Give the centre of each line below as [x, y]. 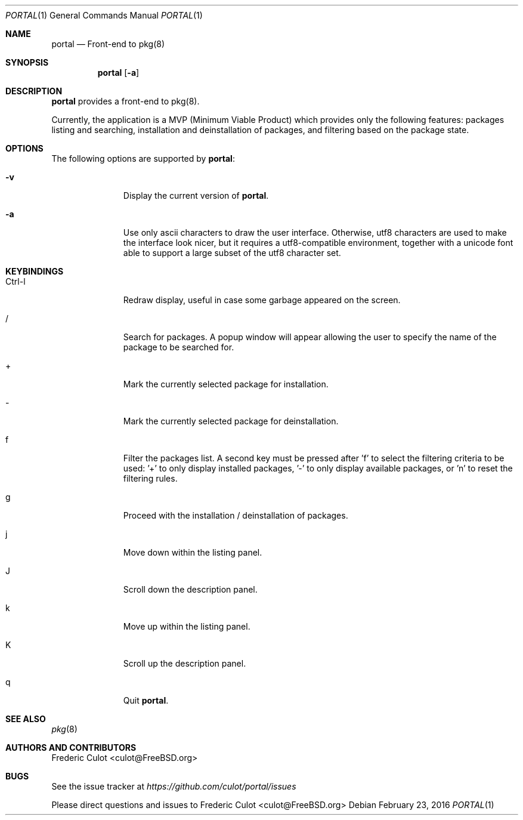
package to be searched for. [179, 347]
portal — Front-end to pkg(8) [108, 44]
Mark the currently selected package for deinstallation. [231, 421]
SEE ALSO [26, 719]
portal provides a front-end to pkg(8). [126, 101]
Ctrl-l [16, 281]
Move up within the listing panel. [187, 626]
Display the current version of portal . [196, 195]
